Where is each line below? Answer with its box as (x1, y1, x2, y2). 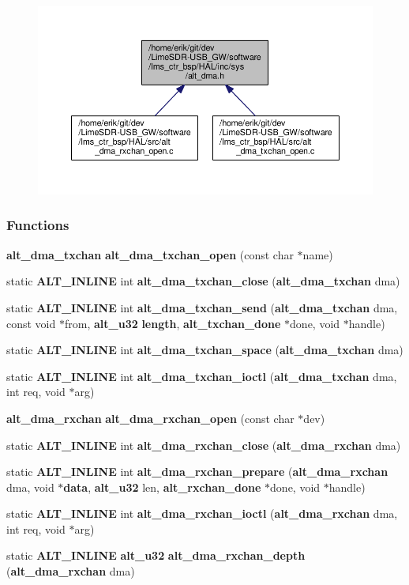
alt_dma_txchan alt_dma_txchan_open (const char (6, 246, 294, 262)
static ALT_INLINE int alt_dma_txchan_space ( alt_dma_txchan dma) (6, 342, 403, 358)
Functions (6, 215, 69, 235)
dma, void (6, 478, 54, 495)
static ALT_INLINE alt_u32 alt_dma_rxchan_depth (6, 547, 306, 564)
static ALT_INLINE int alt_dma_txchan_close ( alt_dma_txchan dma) (6, 273, 400, 289)
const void (6, 315, 56, 331)
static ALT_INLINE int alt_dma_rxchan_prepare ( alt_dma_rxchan (6, 463, 388, 480)
